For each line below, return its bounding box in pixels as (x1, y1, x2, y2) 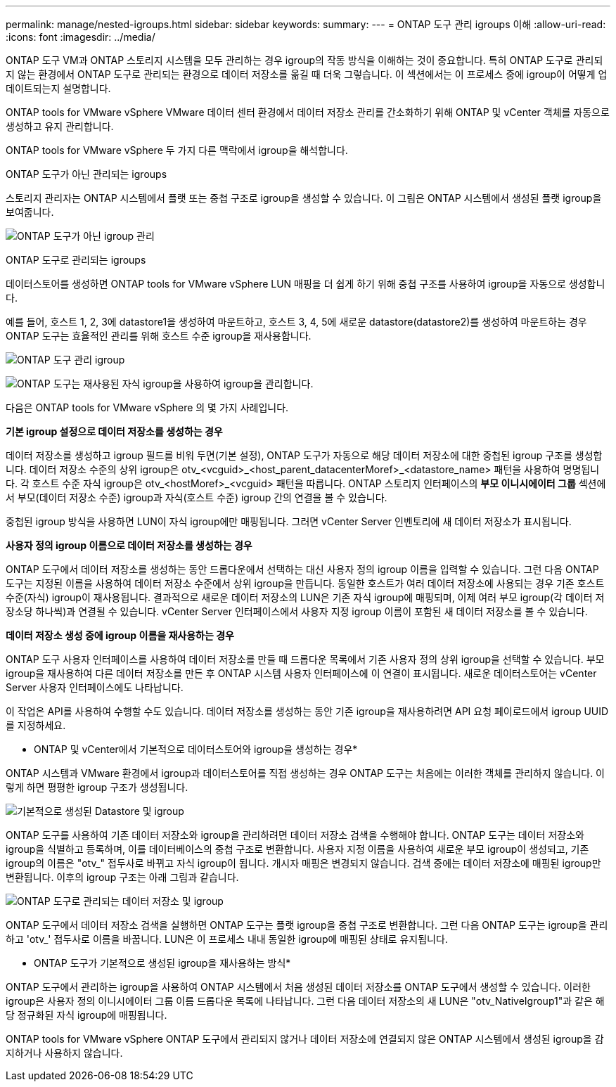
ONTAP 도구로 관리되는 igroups (6, 254, 146, 266)
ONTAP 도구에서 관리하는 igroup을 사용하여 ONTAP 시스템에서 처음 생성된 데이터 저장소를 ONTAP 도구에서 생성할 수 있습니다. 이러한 (6, 981, 591, 993)
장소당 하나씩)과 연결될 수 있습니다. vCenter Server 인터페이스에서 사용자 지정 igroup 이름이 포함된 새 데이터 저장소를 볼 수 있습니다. (6, 605, 588, 617)
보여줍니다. (6, 206, 54, 218)
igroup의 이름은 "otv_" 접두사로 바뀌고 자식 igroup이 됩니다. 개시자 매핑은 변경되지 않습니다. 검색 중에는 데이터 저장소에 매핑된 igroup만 (6, 857, 601, 869)
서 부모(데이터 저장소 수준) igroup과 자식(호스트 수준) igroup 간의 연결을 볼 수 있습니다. (6, 491, 387, 503)
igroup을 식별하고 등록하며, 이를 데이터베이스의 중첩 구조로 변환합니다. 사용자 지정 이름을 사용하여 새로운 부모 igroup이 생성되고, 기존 (6, 843, 589, 855)
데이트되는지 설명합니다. (6, 82, 111, 94)
